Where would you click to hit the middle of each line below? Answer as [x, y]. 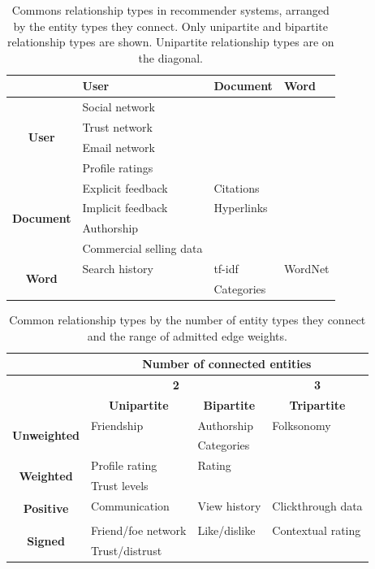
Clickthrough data [317, 506]
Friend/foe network [139, 530]
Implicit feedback [125, 208]
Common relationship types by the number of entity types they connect [187, 319]
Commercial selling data [142, 248]
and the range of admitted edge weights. [187, 335]
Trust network [117, 127]
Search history [118, 268]
